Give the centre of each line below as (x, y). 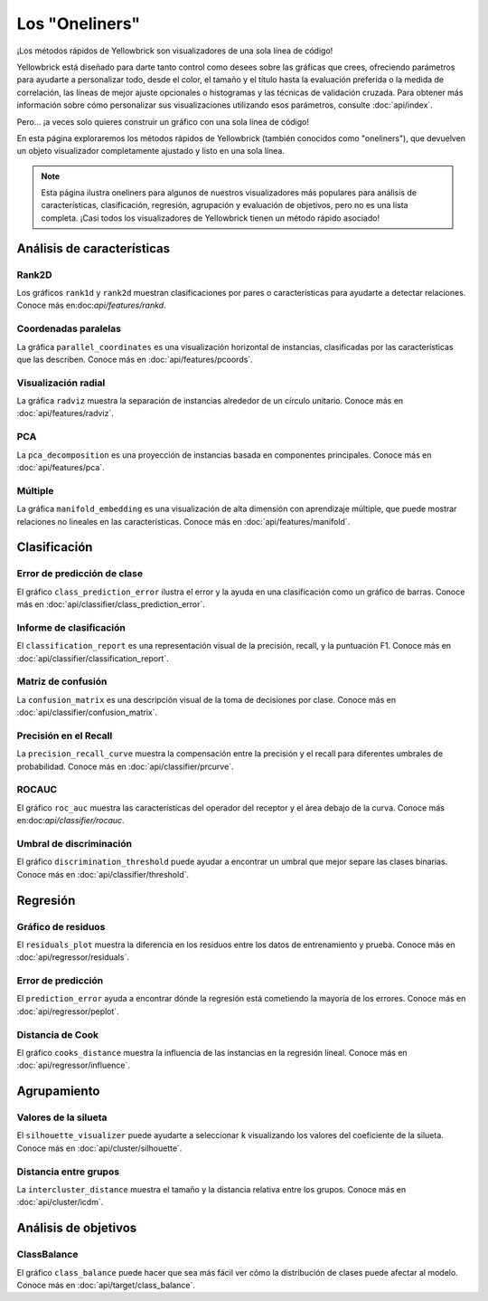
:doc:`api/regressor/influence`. (74, 1065)
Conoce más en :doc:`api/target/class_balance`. (106, 1285)
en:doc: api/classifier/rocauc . (71, 821)
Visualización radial (61, 383)
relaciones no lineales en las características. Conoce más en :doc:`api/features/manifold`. (183, 521)
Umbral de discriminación (75, 843)
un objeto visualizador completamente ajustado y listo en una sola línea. (150, 151)
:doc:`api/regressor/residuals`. (73, 957)
